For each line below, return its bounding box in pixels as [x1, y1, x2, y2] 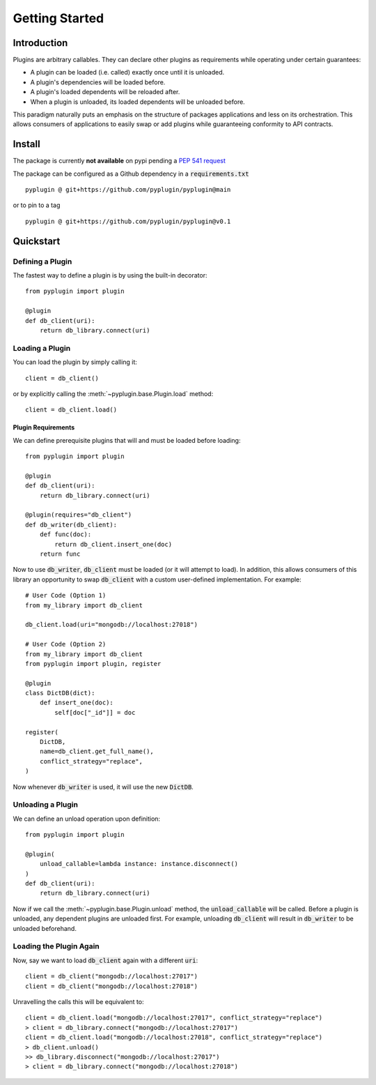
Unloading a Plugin [13, 800, 78, 810]
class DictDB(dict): [25, 689, 95, 697]
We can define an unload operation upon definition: [13, 814, 160, 823]
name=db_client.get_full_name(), [39, 748, 155, 756]
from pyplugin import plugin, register [25, 660, 162, 667]
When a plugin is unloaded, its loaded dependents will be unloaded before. [30, 98, 245, 106]
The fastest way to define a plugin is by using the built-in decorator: [13, 271, 207, 280]
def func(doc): [39, 531, 92, 538]
